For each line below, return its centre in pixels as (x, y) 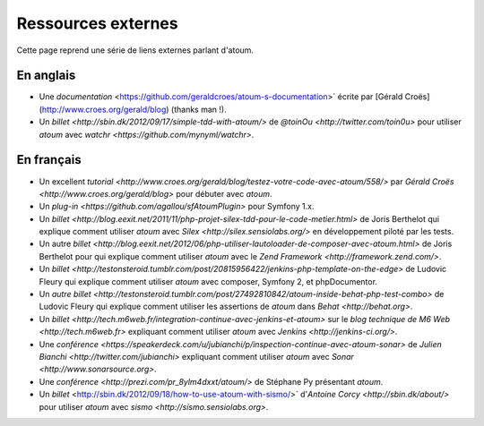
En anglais (46, 76)
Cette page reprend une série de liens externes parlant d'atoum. (135, 50)
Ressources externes (97, 23)
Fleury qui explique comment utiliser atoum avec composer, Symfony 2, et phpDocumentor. (208, 281)
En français (49, 160)
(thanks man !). (199, 109)
